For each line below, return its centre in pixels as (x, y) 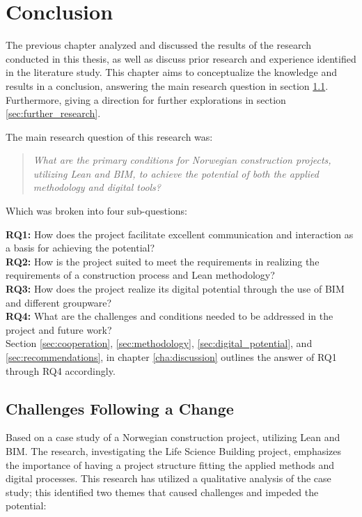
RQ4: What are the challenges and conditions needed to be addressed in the (170, 316)
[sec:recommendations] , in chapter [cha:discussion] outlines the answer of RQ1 (171, 357)
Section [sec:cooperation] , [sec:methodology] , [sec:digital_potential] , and (159, 343)
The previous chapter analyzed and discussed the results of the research (158, 45)
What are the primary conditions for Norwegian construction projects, (182, 160)
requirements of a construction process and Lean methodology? (140, 275)
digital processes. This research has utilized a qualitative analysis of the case (168, 478)
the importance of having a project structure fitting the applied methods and (170, 464)
